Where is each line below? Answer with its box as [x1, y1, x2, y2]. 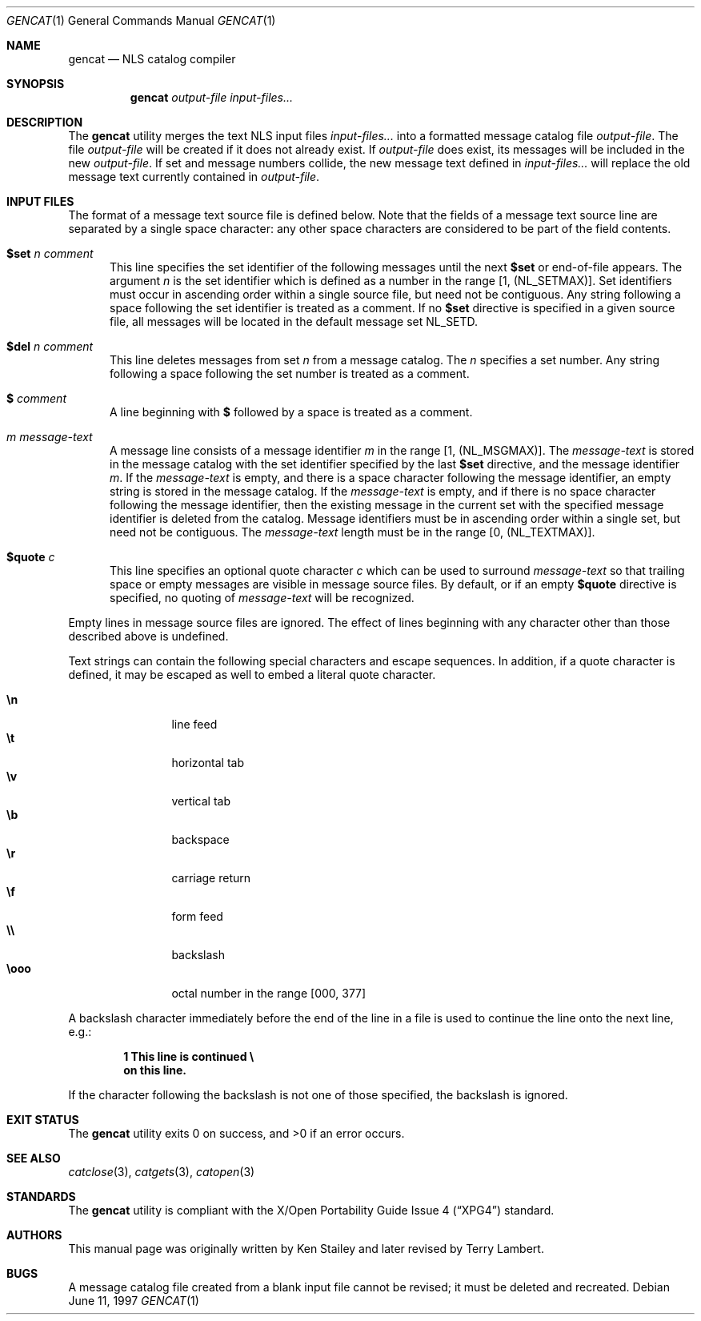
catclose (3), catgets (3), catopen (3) [68, 1165, 255, 1178]
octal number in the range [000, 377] [171, 986, 367, 1000]
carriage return [171, 871, 251, 885]
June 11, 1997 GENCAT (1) [68, 1294, 199, 1307]
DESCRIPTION [6, 115, 83, 129]
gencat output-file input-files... [130, 90, 294, 104]
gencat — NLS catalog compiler [68, 52, 236, 66]
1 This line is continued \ [123, 1050, 254, 1063]
